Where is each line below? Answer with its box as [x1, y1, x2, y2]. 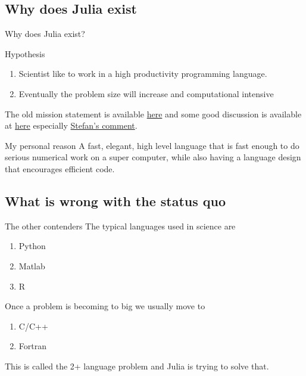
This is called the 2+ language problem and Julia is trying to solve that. [5, 359, 269, 372]
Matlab [18, 259, 45, 272]
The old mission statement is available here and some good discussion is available [5, 107, 302, 120]
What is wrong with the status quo [5, 191, 226, 210]
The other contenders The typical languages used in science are [5, 219, 236, 232]
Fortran [18, 340, 46, 352]
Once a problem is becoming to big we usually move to [5, 300, 205, 312]
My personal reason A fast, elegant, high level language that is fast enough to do [5, 139, 299, 151]
